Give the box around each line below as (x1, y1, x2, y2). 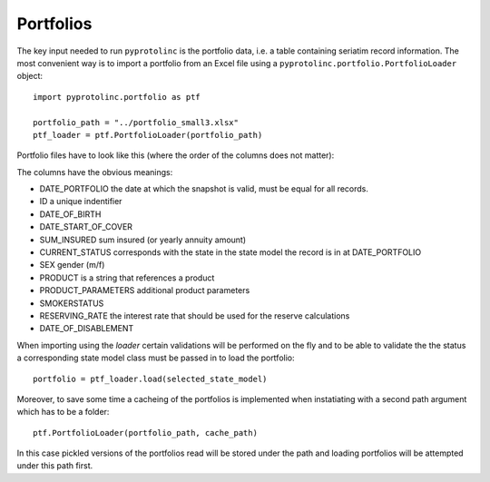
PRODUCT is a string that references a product (39, 272, 215, 283)
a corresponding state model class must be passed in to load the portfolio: (16, 352, 295, 363)
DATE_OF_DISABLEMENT (39, 323, 134, 334)
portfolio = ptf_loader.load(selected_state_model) (33, 373, 268, 384)
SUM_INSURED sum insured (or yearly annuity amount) (39, 234, 247, 245)
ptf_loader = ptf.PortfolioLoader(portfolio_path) (33, 130, 263, 140)
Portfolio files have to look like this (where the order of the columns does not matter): (16, 150, 335, 161)
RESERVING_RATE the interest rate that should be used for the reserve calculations (39, 310, 350, 321)
